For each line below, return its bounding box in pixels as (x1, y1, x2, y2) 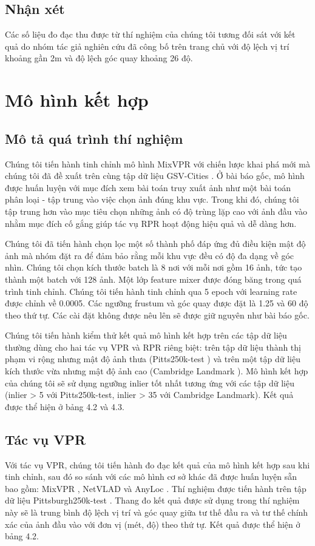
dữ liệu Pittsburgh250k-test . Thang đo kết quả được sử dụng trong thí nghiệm (5, 494, 300, 507)
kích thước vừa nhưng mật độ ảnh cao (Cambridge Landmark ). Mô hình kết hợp (5, 365, 308, 377)
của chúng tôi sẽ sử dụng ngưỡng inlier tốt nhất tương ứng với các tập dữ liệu (5, 376, 295, 389)
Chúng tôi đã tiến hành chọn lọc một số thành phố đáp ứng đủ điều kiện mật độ (5, 237, 306, 250)
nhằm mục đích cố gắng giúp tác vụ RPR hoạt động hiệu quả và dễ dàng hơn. (5, 217, 297, 229)
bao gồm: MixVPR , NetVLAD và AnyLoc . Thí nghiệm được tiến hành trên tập (5, 482, 307, 494)
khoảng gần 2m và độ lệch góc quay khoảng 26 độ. (5, 52, 193, 64)
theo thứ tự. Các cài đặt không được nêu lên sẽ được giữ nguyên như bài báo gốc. (5, 308, 310, 321)
